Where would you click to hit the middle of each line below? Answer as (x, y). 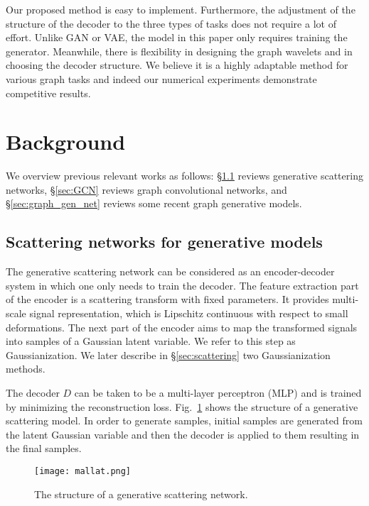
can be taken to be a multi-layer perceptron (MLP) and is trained (218, 393)
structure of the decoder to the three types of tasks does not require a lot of (171, 23)
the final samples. (44, 448)
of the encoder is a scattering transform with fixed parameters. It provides (167, 299)
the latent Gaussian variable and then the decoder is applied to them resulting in (183, 434)
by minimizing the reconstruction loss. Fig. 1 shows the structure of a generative (182, 406)
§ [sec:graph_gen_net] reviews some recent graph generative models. (154, 203)
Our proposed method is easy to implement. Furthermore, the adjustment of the (181, 9)
